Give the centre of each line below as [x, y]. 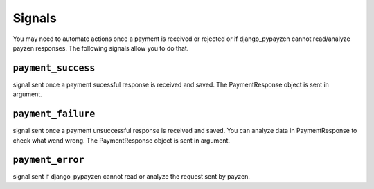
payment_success [54, 68]
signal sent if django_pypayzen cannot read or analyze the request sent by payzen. [132, 177]
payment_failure [54, 114]
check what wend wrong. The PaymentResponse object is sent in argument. [122, 140]
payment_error [48, 160]
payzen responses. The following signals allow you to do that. [101, 48]
